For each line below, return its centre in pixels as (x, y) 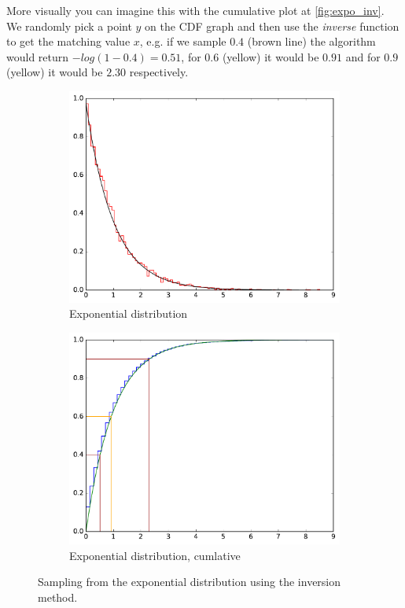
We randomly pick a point (69, 26)
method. (58, 597)
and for (363, 56)
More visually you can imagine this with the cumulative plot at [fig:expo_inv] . (195, 10)
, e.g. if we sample (183, 41)
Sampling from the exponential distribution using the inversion (190, 582)
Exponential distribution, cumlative (155, 555)
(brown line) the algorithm (311, 41)
